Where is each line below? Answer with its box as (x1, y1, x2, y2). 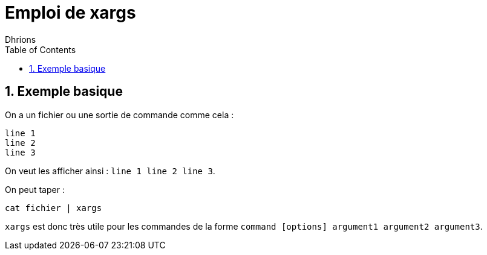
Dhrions (5, 34, 36, 45)
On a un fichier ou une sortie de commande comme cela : (5, 109, 234, 120)
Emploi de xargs (5, 2, 136, 23)
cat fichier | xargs (5, 203, 102, 213)
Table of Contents (5, 44, 76, 55)
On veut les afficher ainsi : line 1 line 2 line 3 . (5, 165, 215, 176)
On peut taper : (5, 184, 65, 195)
